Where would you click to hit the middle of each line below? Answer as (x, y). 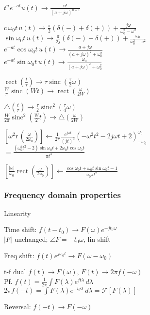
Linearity (17, 213)
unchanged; (31, 239)
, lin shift (97, 239)
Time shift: (20, 229)
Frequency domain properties (62, 195)
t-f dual (15, 272)
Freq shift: (19, 255)
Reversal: (17, 306)
